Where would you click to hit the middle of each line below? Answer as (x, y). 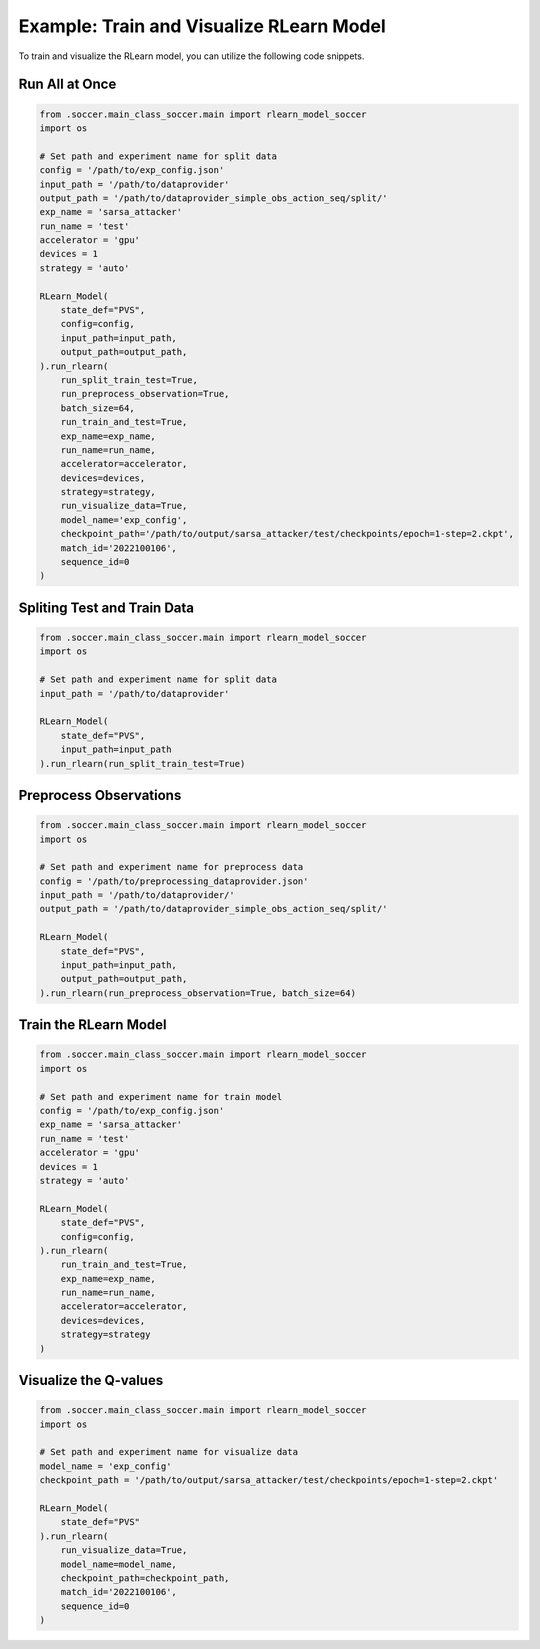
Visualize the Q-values (91, 1380)
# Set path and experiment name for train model (161, 1096)
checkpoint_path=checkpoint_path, (145, 1578)
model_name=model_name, (118, 1564)
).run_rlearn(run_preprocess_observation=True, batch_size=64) (198, 993)
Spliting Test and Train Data (106, 607)
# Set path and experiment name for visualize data (169, 1452)
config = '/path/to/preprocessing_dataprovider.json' (174, 881)
